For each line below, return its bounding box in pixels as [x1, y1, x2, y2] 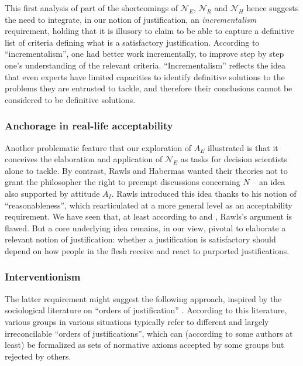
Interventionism [5, 269, 81, 284]
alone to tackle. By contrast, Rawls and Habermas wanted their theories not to [5, 164, 288, 176]
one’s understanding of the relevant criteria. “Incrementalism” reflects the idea [5, 59, 286, 71]
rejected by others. [5, 350, 71, 362]
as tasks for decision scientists [180, 153, 287, 165]
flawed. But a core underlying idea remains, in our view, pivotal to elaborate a [5, 221, 286, 234]
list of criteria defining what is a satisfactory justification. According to [5, 36, 260, 48]
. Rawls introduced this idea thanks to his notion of [111, 187, 297, 199]
